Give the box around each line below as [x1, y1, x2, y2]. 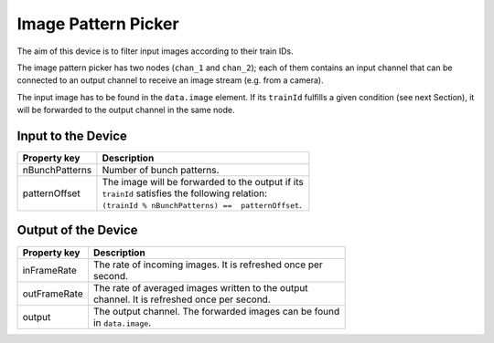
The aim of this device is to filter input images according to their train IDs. [16, 46, 294, 57]
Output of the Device [16, 223, 138, 238]
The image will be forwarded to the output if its [102, 176, 304, 189]
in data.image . [92, 316, 152, 328]
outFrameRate [22, 287, 83, 300]
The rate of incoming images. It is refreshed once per [92, 258, 324, 271]
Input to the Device [16, 128, 128, 143]
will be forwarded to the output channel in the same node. [16, 105, 235, 116]
